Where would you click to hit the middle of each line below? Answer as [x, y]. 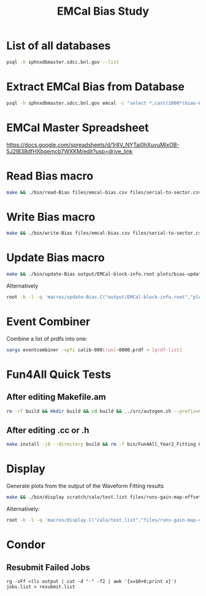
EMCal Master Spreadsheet [78, 128]
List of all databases [59, 46]
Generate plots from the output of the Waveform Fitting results [85, 486]
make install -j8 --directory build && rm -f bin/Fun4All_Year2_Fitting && [105, 445]
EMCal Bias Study [103, 11]
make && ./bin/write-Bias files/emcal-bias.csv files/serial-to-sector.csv [105, 233]
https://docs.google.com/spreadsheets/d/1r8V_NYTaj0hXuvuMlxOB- [93, 145]
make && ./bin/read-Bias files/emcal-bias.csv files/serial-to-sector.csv [104, 192]
